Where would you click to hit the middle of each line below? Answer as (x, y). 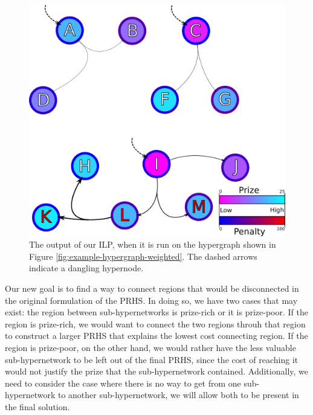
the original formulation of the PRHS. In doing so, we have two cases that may (151, 300)
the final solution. (37, 406)
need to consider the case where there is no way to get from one (123, 383)
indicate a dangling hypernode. (86, 268)
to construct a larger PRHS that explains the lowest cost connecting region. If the (156, 336)
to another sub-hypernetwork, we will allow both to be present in (178, 395)
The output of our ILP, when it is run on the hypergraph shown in (153, 244)
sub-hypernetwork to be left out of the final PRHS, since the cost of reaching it (152, 359)
